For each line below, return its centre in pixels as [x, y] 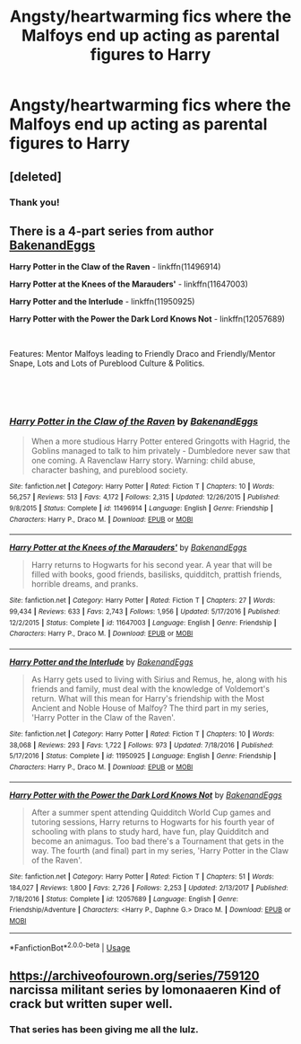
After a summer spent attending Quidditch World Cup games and [151, 813]
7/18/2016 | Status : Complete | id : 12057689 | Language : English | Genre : [124, 899]
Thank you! [34, 202]
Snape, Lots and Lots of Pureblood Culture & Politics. [107, 363]
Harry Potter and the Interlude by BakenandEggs [102, 661]
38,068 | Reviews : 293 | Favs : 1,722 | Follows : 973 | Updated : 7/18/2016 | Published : [142, 745]
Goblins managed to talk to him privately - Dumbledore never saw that [161, 450]
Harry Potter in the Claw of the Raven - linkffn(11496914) [115, 267]
